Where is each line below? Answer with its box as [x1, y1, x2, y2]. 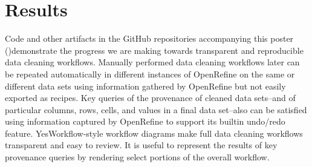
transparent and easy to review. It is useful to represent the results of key [5, 139, 278, 151]
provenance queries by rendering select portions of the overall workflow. [5, 151, 270, 163]
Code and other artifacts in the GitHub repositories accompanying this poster [5, 32, 294, 45]
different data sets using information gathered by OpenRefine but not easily [5, 79, 286, 92]
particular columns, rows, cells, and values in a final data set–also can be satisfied [5, 103, 307, 116]
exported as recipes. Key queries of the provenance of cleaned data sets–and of [5, 91, 296, 104]
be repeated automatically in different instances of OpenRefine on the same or [5, 67, 295, 80]
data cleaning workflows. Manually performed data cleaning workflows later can [5, 56, 300, 68]
